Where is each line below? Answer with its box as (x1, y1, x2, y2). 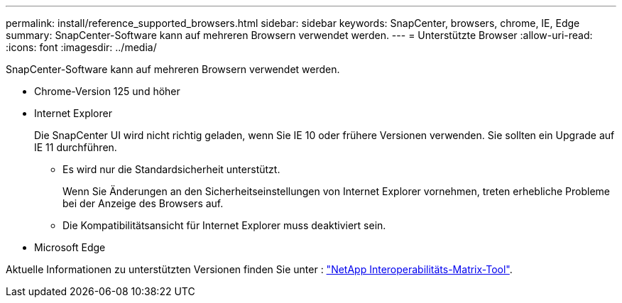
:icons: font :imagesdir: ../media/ (6, 41, 157, 53)
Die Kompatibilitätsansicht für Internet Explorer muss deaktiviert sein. (62, 219, 386, 231)
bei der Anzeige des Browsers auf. (62, 197, 224, 209)
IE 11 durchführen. (34, 141, 117, 153)
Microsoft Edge (34, 241, 106, 253)
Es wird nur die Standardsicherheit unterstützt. (62, 163, 280, 175)
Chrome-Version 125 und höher (34, 85, 180, 97)
